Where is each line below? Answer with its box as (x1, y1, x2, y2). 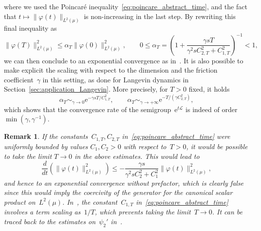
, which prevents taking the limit (94, 207, 191, 217)
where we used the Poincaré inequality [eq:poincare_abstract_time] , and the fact (4, 1, 247, 11)
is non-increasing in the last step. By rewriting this (84, 11, 236, 21)
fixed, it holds (188, 84, 230, 94)
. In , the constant (62, 196, 118, 207)
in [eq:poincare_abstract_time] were (122, 131, 230, 141)
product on (4, 196, 36, 207)
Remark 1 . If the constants (4, 131, 88, 141)
